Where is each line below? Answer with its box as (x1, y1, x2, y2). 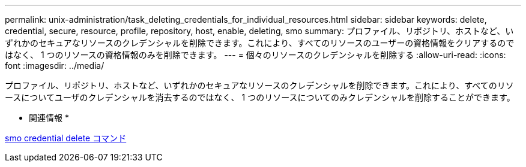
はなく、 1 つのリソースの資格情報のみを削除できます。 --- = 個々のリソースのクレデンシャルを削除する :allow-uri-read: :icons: (5, 50, 506, 60)
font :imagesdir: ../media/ (5, 60, 104, 71)
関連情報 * (29, 113, 69, 123)
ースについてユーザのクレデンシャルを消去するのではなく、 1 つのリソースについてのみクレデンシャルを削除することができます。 (5, 92, 515, 102)
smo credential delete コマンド (5, 133, 127, 143)
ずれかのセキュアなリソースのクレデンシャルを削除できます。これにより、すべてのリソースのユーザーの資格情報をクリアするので (5, 38, 515, 48)
